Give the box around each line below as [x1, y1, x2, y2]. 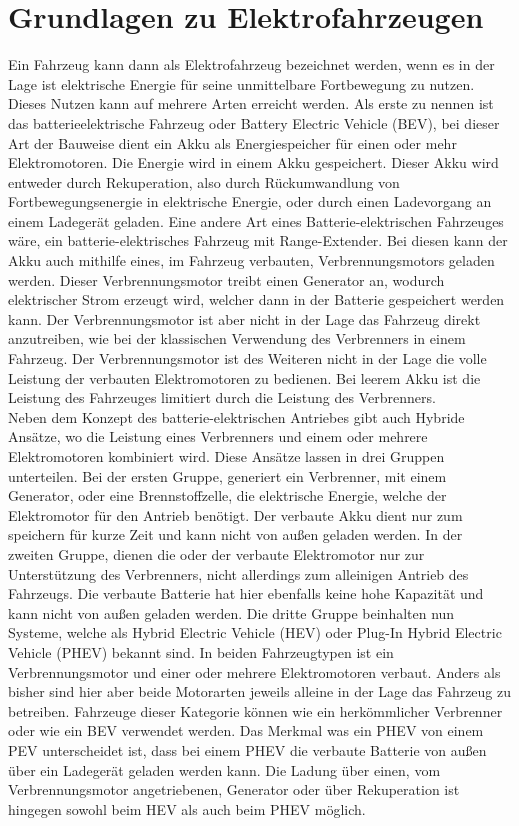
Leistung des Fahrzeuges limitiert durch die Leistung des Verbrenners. [8, 387, 436, 408]
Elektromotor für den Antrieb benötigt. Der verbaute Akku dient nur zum [8, 504, 463, 525]
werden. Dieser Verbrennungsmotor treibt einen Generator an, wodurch [8, 269, 445, 290]
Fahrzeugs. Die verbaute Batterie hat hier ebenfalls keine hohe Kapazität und [8, 583, 484, 604]
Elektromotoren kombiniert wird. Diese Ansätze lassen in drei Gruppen [8, 446, 445, 466]
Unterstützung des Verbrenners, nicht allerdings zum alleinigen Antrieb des [8, 563, 469, 584]
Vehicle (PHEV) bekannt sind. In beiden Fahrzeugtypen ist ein [8, 641, 394, 662]
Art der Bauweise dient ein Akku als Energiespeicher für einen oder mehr [8, 132, 457, 153]
